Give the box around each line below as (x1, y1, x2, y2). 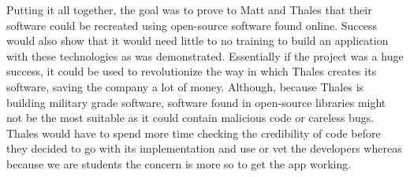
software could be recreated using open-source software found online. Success (6, 17, 378, 33)
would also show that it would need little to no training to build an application (6, 32, 389, 49)
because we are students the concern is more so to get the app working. (6, 155, 352, 171)
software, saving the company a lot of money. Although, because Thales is (6, 78, 364, 94)
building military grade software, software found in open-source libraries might (6, 94, 386, 110)
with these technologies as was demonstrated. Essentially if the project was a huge (6, 47, 404, 64)
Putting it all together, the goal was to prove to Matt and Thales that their (6, 2, 372, 17)
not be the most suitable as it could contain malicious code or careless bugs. (6, 109, 375, 126)
